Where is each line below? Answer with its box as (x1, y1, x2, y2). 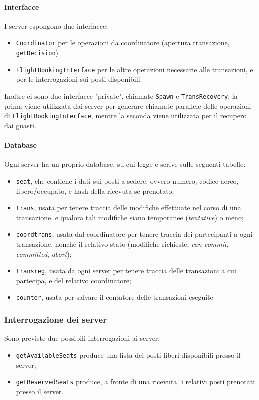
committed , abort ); (16, 248, 72, 259)
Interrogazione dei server (4, 313, 107, 326)
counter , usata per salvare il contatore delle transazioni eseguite (16, 292, 213, 302)
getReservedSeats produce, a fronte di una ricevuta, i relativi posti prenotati (16, 376, 255, 387)
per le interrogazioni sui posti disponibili (16, 74, 140, 84)
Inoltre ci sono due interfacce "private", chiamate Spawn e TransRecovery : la (4, 90, 238, 101)
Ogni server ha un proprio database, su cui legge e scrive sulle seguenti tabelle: (4, 159, 246, 169)
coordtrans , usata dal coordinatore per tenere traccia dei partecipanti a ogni (16, 229, 253, 239)
